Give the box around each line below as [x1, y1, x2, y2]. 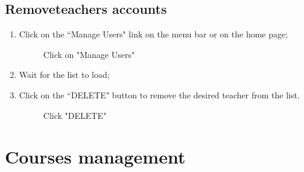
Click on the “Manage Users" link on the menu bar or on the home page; [19, 28, 288, 40]
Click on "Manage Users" [43, 48, 135, 60]
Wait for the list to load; [19, 68, 110, 81]
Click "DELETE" [43, 109, 107, 121]
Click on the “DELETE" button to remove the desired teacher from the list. [19, 88, 300, 101]
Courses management [5, 144, 186, 169]
